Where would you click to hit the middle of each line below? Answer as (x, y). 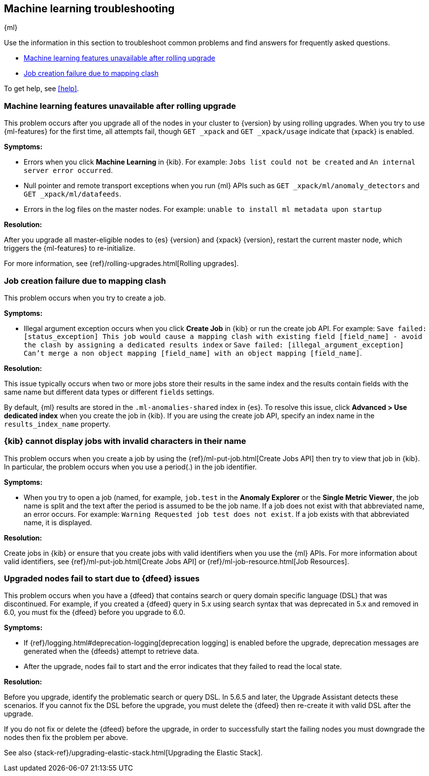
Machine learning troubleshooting (89, 9)
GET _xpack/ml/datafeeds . (72, 194)
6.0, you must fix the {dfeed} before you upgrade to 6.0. (95, 612)
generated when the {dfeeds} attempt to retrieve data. (112, 651)
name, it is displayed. (58, 522)
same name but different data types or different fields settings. (109, 392)
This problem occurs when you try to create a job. (85, 298)
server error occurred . (68, 170)
